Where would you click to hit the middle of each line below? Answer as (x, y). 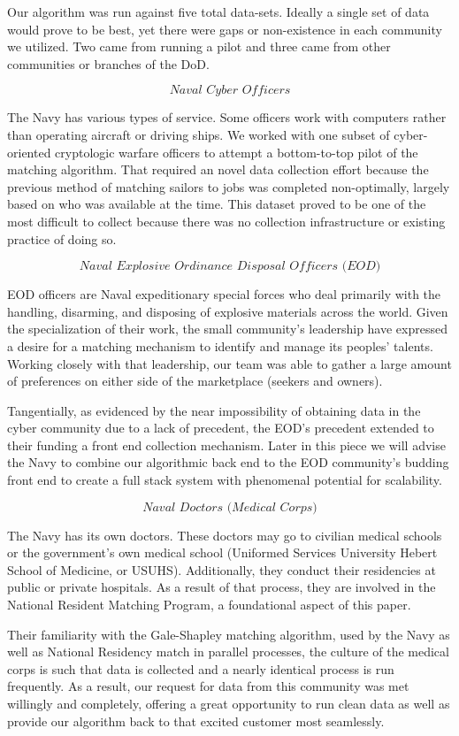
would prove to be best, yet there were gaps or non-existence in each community (225, 29)
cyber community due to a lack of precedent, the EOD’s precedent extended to (221, 428)
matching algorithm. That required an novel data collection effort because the (218, 169)
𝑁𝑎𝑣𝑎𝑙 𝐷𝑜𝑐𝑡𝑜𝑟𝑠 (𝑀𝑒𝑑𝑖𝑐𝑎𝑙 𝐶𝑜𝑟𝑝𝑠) (230, 507)
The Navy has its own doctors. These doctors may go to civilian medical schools (225, 535)
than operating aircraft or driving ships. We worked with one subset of (199, 134)
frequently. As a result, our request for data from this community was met (208, 686)
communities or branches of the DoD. (108, 63)
